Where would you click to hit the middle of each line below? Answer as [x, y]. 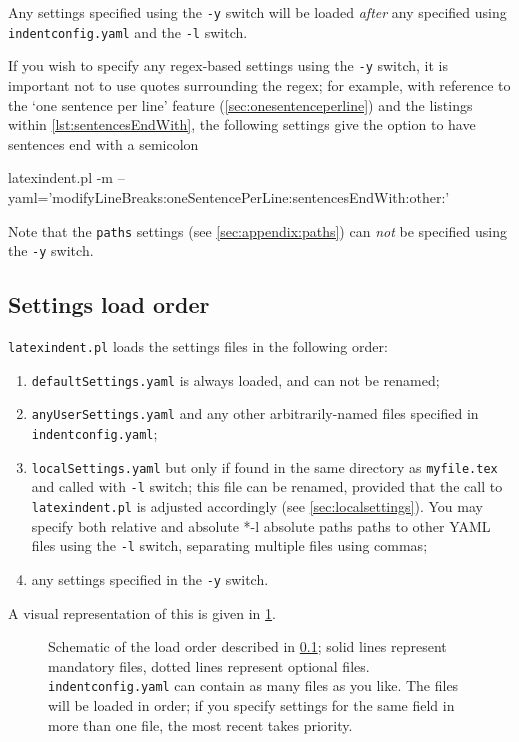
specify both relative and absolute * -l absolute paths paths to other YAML [261, 525]
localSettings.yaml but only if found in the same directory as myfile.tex [264, 466]
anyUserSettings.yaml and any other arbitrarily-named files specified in [255, 413]
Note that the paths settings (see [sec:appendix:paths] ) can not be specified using [257, 230]
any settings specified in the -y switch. [150, 578]
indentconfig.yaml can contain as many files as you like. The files [253, 685]
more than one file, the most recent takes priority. [200, 724]
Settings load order [109, 304]
